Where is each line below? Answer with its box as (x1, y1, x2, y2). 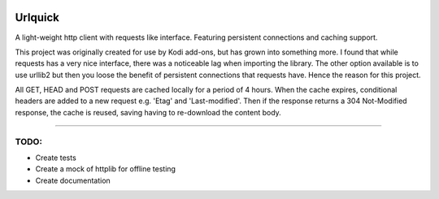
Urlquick (15, 11, 60, 24)
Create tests (35, 153, 76, 162)
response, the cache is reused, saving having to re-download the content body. (15, 107, 282, 117)
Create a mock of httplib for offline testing (35, 164, 176, 174)
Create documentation (35, 175, 111, 185)
